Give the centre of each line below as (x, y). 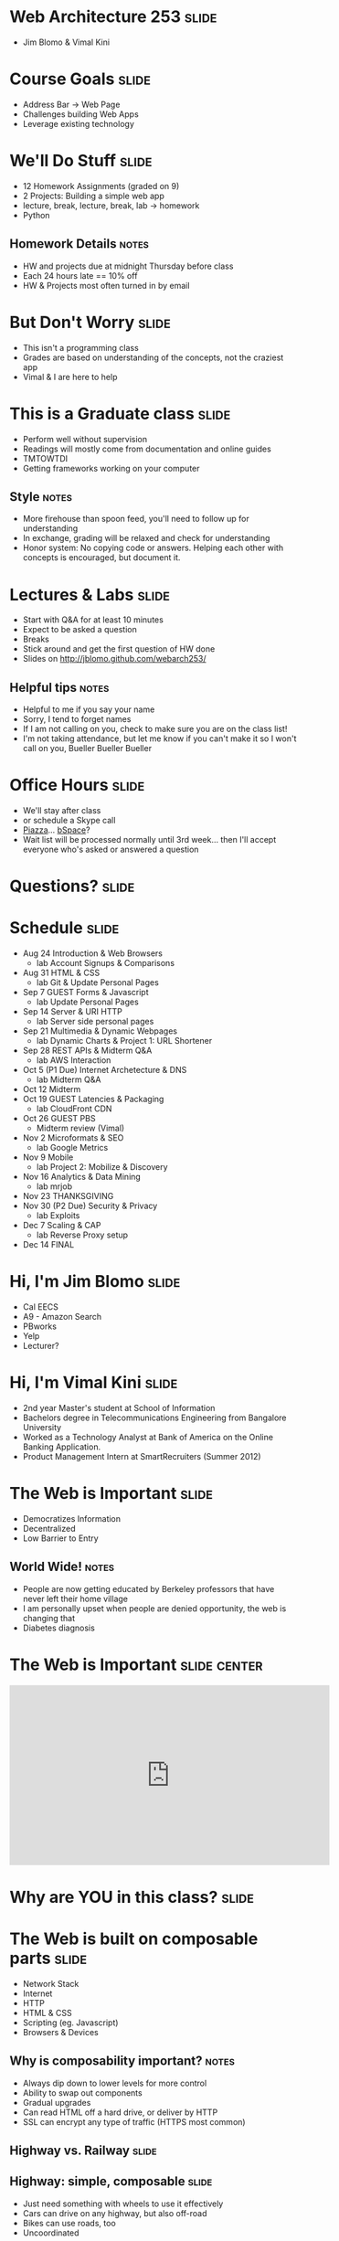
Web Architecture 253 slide (113, 17)
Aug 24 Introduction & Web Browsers (92, 953)
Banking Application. (62, 1447)
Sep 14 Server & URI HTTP (73, 1012)
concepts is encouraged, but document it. (101, 558)
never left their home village (75, 1598)
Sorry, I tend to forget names (77, 719)
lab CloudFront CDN (74, 1109)
